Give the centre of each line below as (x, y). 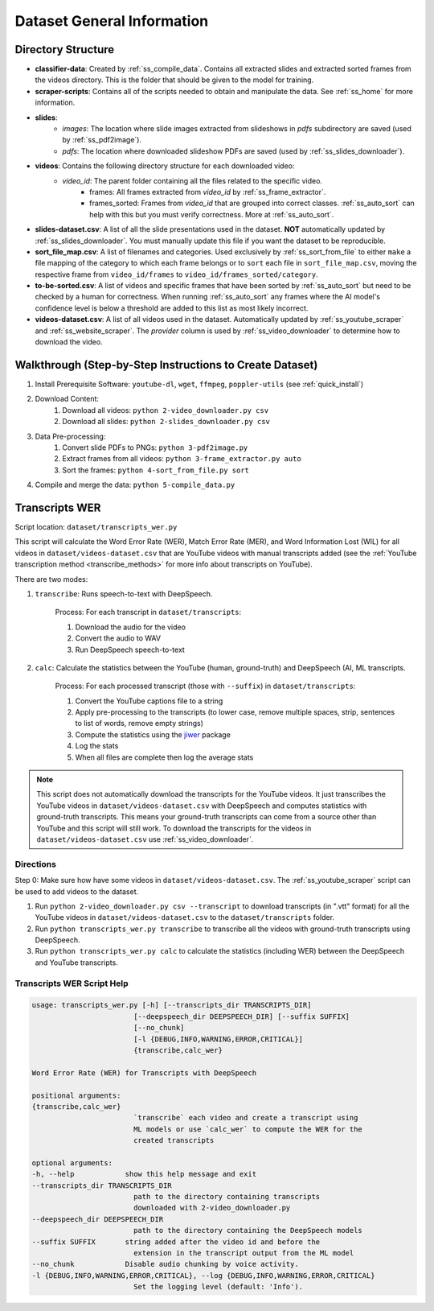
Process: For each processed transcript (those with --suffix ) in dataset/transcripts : (205, 686)
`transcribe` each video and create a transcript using (246, 1118)
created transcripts (174, 1140)
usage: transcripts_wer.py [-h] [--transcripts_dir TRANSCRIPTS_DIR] (172, 1005)
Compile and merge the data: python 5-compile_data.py (135, 485)
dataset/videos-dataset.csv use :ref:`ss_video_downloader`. (145, 839)
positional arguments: (76, 1095)
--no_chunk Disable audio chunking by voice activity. (165, 1264)
